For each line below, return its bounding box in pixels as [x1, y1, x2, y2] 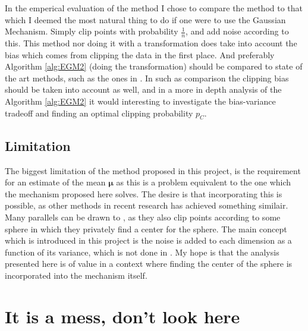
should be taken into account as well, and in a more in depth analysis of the [5, 83, 282, 96]
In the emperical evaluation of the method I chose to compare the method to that [5, 2, 303, 14]
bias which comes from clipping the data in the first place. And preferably [5, 48, 275, 61]
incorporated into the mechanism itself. [5, 269, 147, 281]
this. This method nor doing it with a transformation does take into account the [5, 37, 297, 49]
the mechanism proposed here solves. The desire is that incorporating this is [5, 187, 282, 200]
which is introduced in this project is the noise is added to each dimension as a [5, 234, 292, 247]
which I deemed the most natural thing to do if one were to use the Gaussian [5, 13, 286, 26]
